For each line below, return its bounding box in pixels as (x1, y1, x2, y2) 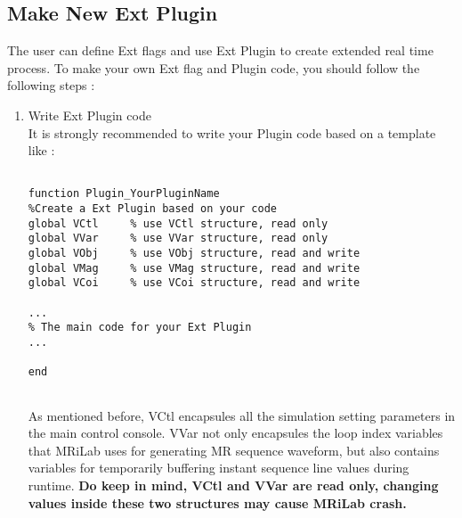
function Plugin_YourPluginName (28, 187, 220, 201)
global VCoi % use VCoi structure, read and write (28, 276, 361, 290)
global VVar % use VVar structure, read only (28, 232, 328, 245)
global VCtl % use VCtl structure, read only (28, 217, 328, 230)
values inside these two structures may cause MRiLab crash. (28, 493, 407, 512)
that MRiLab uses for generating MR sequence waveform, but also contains (28, 440, 440, 459)
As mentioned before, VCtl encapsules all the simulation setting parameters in (28, 406, 456, 424)
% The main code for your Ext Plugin (28, 321, 252, 334)
